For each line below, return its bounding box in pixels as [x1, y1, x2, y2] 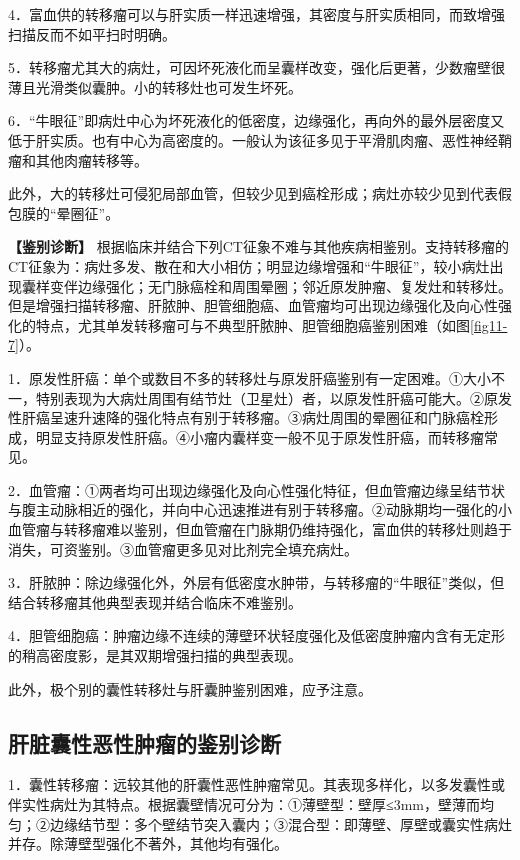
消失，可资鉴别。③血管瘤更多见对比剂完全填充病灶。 [8, 538, 358, 559]
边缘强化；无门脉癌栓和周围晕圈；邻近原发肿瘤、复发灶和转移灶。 [77, 275, 512, 296]
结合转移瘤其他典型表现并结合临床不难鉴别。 [8, 591, 302, 612]
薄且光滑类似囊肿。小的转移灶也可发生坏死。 [8, 76, 302, 97]
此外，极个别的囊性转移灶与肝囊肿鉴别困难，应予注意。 [8, 678, 372, 699]
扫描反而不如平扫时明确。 [8, 23, 176, 44]
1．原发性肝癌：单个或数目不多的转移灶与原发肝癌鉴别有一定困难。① [8, 367, 463, 388]
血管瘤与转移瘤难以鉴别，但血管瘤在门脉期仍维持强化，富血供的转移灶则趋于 [8, 519, 512, 540]
